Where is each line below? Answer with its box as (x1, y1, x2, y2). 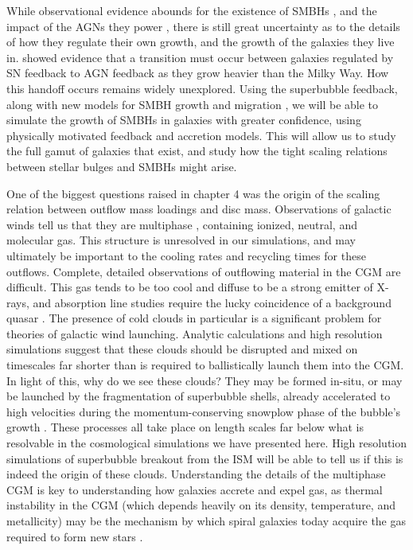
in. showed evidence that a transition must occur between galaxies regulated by (6, 49, 394, 65)
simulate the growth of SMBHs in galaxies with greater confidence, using (6, 111, 361, 128)
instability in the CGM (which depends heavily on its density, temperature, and (6, 497, 395, 513)
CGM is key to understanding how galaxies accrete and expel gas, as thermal (6, 481, 383, 497)
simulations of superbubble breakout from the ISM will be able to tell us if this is (6, 450, 403, 466)
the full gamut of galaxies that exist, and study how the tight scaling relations (6, 142, 388, 159)
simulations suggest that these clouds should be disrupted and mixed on (6, 341, 358, 357)
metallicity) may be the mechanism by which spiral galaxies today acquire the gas (6, 513, 407, 529)
